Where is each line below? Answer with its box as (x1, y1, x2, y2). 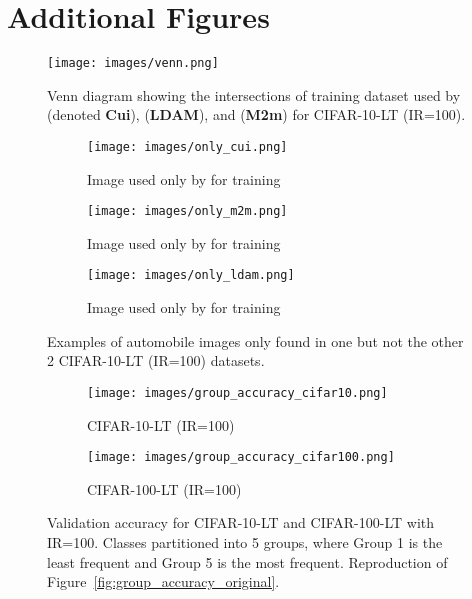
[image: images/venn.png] (47, 56, 219, 71)
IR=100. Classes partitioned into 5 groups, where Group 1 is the (47, 532, 443, 552)
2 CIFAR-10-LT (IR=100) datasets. (47, 350, 265, 371)
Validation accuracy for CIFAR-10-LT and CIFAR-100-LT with (47, 512, 435, 533)
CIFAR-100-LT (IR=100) (87, 478, 242, 499)
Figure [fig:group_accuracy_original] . (47, 571, 280, 592)
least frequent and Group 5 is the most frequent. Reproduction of (47, 551, 448, 572)
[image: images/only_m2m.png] (87, 204, 288, 219)
